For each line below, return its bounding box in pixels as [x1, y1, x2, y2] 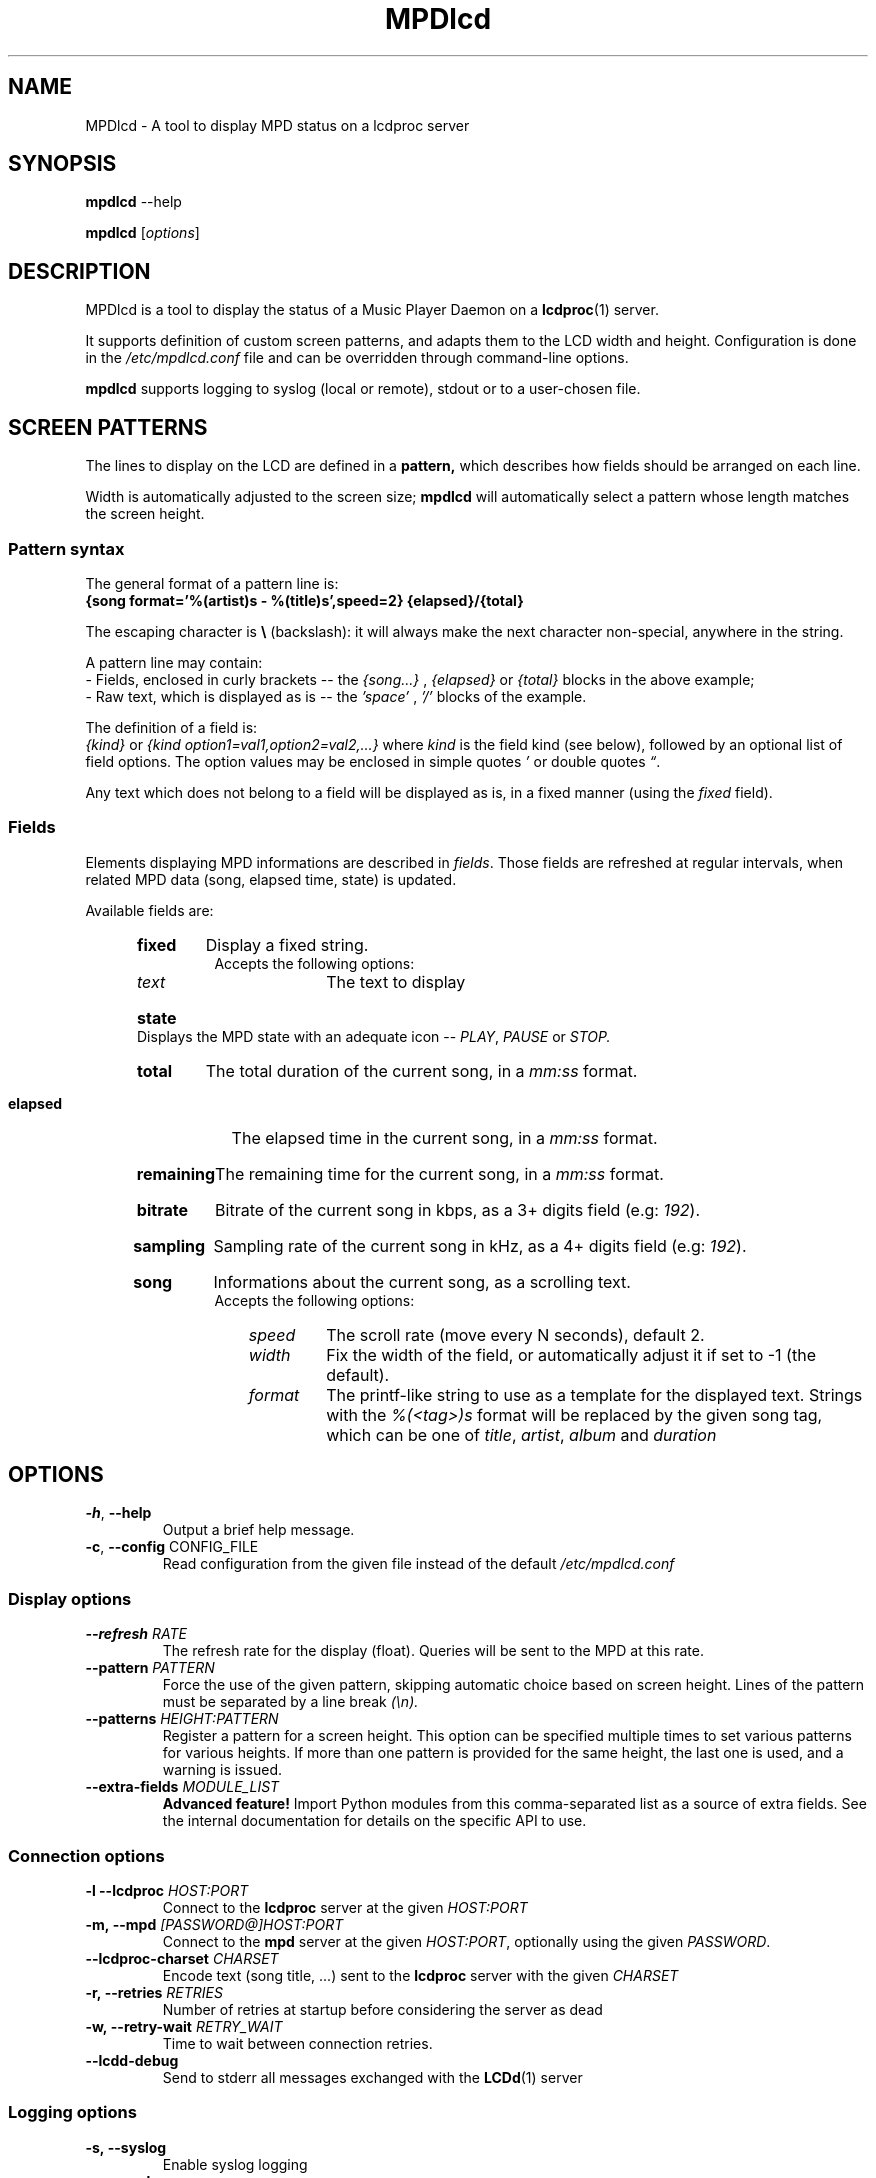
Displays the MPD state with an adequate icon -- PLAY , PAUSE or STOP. [137, 1027, 611, 1045]
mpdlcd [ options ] [85, 224, 200, 242]
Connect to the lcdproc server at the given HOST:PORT [162, 1898, 528, 1916]
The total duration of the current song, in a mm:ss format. [205, 1060, 638, 1081]
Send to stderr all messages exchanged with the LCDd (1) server [162, 2068, 583, 2086]
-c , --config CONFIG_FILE [85, 1538, 259, 1556]
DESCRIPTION [8, 258, 151, 284]
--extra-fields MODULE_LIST [85, 1778, 280, 1796]
